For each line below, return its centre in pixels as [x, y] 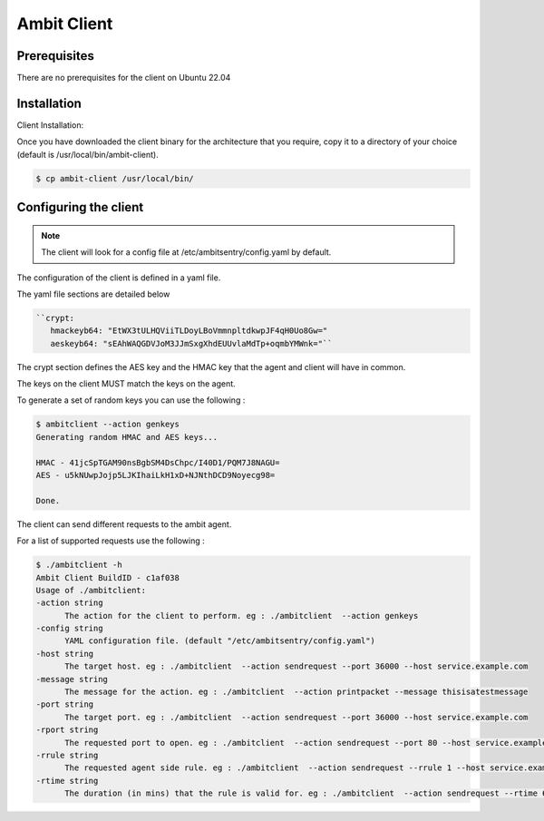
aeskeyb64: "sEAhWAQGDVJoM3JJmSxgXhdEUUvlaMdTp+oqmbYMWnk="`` [191, 343]
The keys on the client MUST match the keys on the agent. [126, 384]
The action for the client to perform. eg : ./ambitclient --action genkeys [242, 616]
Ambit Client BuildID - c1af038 [108, 577]
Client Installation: [50, 125]
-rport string [67, 730]
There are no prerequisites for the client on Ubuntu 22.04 [124, 78]
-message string [72, 679]
